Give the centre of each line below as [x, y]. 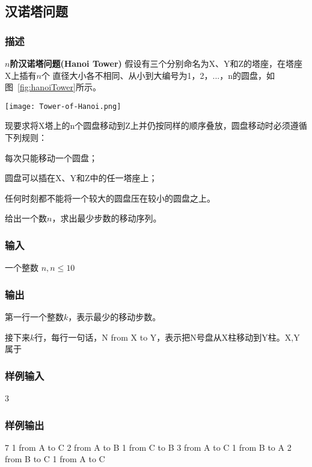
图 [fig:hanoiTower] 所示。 [53, 87]
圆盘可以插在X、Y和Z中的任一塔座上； [81, 178]
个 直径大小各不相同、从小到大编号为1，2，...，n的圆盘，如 [158, 75]
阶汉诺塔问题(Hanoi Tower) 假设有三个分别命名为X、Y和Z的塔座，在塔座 [156, 63]
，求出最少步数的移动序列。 [107, 218]
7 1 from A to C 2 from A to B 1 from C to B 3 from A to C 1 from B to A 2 [148, 447]
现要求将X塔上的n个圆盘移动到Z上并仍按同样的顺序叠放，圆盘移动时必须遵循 [156, 125]
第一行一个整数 [34, 317]
